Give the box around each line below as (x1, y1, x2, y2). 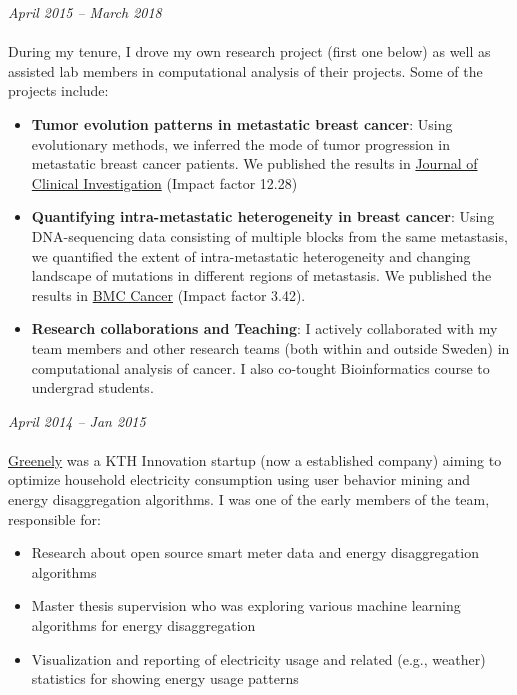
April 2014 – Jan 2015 (8, 410, 146, 431)
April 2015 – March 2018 (8, 2, 162, 22)
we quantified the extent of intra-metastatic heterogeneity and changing (31, 245, 471, 266)
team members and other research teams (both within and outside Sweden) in (31, 337, 510, 358)
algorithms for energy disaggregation (31, 615, 256, 636)
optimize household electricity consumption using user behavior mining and (8, 469, 471, 490)
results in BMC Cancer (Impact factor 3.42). (31, 284, 306, 305)
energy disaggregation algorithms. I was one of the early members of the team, (8, 489, 490, 510)
